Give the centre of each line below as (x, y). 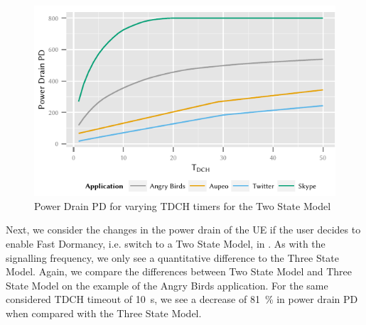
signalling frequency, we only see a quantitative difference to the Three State (172, 257)
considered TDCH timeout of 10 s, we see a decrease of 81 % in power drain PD (182, 299)
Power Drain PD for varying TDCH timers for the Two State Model (183, 205)
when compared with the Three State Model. (104, 313)
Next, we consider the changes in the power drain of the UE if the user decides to (183, 230)
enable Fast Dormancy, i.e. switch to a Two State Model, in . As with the (166, 244)
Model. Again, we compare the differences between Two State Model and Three (179, 271)
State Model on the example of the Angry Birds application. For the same (167, 285)
